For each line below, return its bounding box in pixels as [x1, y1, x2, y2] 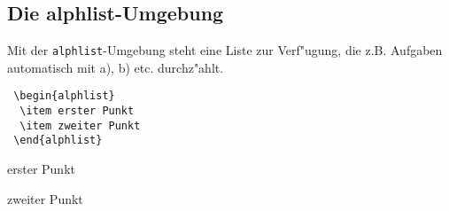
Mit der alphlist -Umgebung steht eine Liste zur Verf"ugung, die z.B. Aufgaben [7, 41, 443, 59]
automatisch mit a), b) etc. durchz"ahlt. [7, 58, 224, 76]
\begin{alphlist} [13, 90, 115, 103]
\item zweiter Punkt [19, 119, 141, 132]
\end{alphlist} [13, 134, 103, 147]
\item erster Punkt [19, 105, 135, 118]
